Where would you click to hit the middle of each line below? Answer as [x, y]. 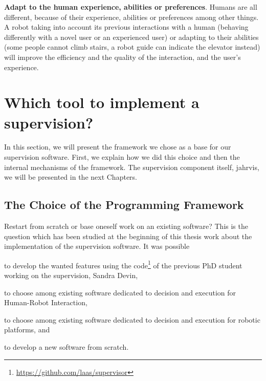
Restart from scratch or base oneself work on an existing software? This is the [126, 226]
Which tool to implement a [102, 102]
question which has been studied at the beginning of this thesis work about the [128, 236]
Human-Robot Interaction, [46, 302]
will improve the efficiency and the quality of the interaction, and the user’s [123, 57]
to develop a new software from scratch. [66, 347]
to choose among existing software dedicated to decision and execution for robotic [132, 319]
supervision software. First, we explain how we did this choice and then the [122, 157]
